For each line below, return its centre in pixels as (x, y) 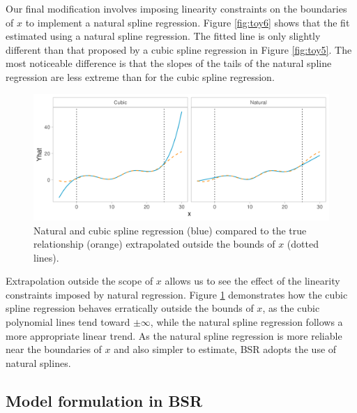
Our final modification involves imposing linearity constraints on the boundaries (176, 8)
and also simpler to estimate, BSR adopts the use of (225, 349)
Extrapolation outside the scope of (79, 281)
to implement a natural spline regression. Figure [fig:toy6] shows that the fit (188, 22)
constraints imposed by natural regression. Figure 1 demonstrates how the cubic (177, 294)
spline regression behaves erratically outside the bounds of (130, 308)
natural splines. (38, 362)
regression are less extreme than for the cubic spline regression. (140, 76)
